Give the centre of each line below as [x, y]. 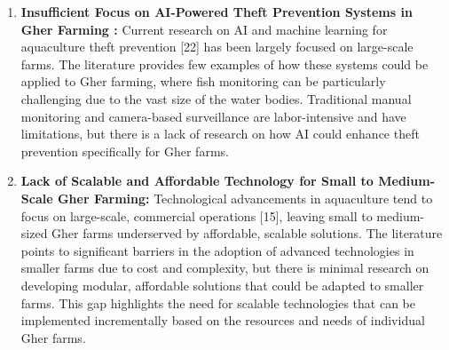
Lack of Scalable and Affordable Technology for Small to [197, 181]
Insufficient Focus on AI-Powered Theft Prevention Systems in [217, 12]
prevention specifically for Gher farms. [125, 151]
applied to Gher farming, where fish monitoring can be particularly [203, 81]
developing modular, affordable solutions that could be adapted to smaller [222, 285]
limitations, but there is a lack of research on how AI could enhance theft [220, 134]
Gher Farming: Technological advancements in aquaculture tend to [245, 198]
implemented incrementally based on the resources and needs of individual [223, 320]
